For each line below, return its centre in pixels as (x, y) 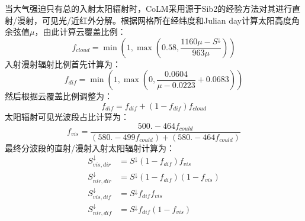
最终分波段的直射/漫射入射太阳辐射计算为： (90, 147)
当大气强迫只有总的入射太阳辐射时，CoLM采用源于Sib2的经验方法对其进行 (149, 8)
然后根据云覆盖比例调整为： (59, 96)
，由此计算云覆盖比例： (80, 32)
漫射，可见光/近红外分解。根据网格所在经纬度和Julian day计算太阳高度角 (158, 20)
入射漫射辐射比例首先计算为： (63, 64)
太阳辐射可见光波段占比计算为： (67, 116)
